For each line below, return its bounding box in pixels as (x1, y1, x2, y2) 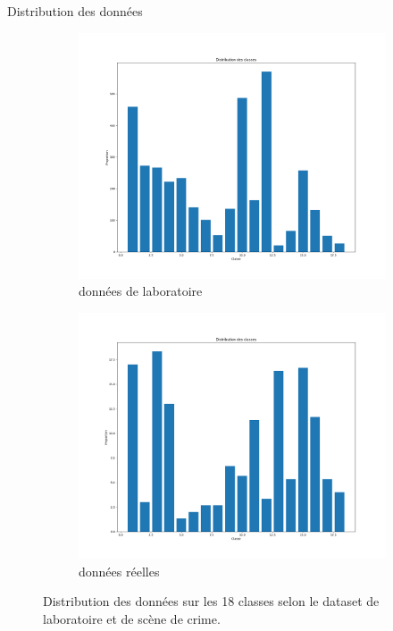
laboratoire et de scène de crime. (43, 609, 221, 627)
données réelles (79, 561, 160, 580)
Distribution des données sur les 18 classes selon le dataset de (43, 592, 380, 610)
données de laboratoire (79, 282, 203, 300)
